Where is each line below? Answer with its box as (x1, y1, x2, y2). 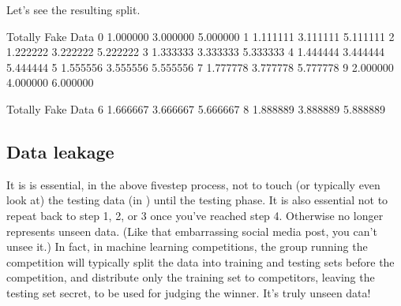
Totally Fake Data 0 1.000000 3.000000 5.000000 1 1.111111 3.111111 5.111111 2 (6, 28, 395, 44)
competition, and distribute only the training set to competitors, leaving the (6, 269, 375, 285)
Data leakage (6, 139, 114, 163)
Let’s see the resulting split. (6, 2, 141, 17)
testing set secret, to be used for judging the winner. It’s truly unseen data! (6, 284, 371, 300)
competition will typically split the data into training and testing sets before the (6, 253, 395, 270)
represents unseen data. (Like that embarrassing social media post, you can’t (6, 222, 377, 239)
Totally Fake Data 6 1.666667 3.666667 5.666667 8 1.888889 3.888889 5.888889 (6, 100, 385, 117)
